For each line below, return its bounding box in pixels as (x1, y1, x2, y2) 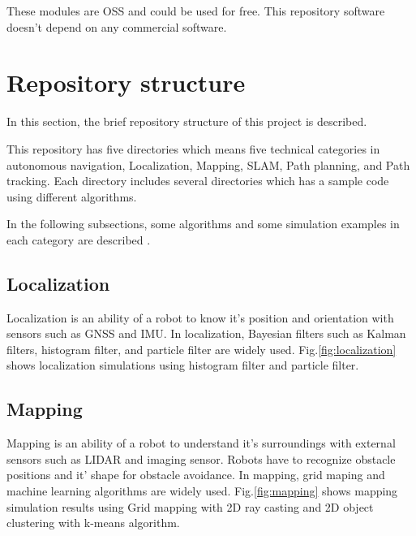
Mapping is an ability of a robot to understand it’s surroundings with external (6, 434, 396, 452)
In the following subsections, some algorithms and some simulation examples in (6, 215, 400, 232)
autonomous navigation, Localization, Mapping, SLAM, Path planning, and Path (6, 156, 410, 173)
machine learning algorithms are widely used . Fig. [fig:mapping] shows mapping (6, 482, 398, 499)
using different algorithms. (6, 188, 137, 205)
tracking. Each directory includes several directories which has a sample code (6, 172, 389, 189)
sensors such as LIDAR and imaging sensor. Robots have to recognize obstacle (6, 450, 396, 467)
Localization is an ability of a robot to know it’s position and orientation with (6, 309, 394, 326)
